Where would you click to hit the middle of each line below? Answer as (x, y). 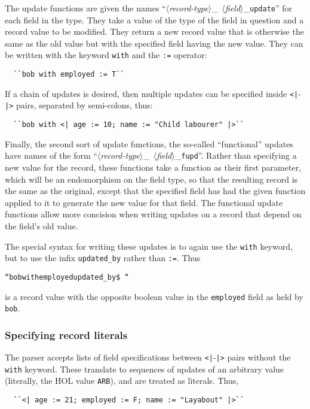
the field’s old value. (42, 225)
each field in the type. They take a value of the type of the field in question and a (154, 19)
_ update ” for (268, 8)
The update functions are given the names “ (85, 8)
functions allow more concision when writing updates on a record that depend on (153, 214)
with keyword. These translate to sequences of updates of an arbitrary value (145, 369)
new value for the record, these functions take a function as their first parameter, (153, 167)
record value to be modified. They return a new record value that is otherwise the (154, 31)
